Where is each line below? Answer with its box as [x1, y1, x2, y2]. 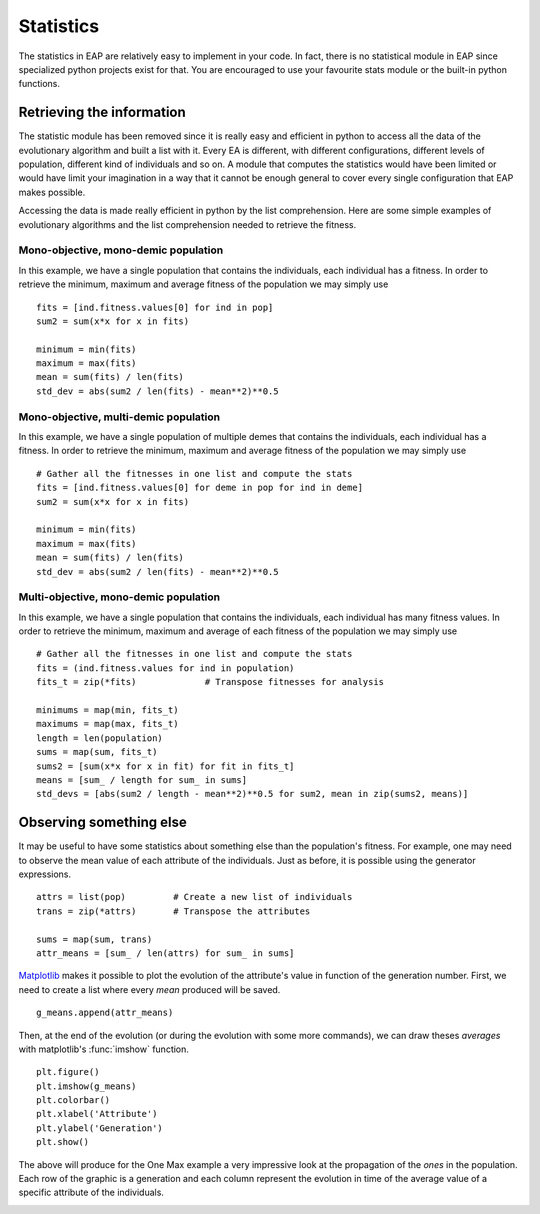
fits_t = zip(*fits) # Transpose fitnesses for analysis [36, 676, 385, 688]
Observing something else [18, 814, 187, 831]
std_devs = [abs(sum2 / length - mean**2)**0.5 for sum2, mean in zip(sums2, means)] [36, 788, 469, 800]
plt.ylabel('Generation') [36, 1122, 164, 1134]
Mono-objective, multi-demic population [18, 410, 221, 424]
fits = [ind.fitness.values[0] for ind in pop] [36, 301, 274, 313]
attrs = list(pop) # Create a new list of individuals [36, 891, 353, 903]
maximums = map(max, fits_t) [36, 718, 179, 730]
